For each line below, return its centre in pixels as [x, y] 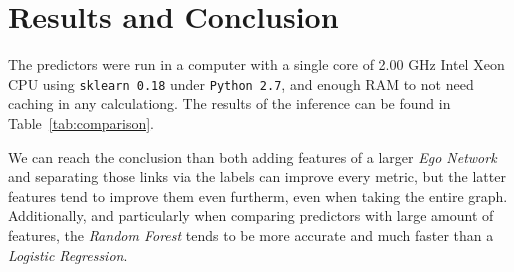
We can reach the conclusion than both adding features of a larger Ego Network [252, 156]
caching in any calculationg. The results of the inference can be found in [229, 103]
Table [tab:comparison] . [81, 122]
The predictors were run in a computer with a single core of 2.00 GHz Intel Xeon [256, 64]
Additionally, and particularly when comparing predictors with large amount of [251, 215]
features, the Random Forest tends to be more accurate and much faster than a [251, 234]
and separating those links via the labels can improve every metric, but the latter [257, 176]
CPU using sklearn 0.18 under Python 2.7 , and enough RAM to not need [241, 83]
